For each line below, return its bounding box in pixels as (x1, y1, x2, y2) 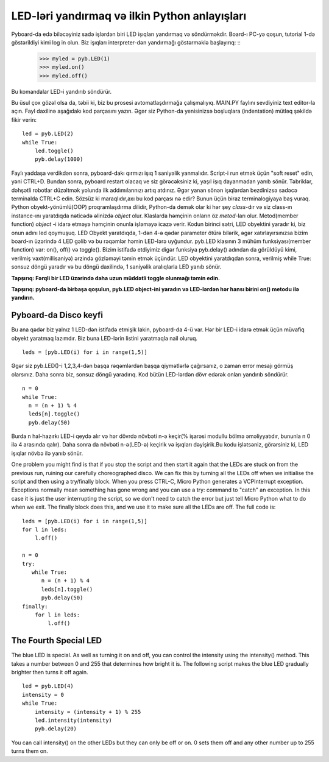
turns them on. (11, 747, 48, 755)
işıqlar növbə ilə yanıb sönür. (11, 450, 83, 457)
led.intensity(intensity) (34, 716, 113, 724)
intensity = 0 (22, 691, 64, 698)
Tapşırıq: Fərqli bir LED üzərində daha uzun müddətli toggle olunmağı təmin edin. (11, 274, 221, 281)
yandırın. (11, 294, 35, 302)
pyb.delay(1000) (34, 156, 83, 163)
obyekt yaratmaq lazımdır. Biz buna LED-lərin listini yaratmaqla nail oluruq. (11, 334, 198, 342)
